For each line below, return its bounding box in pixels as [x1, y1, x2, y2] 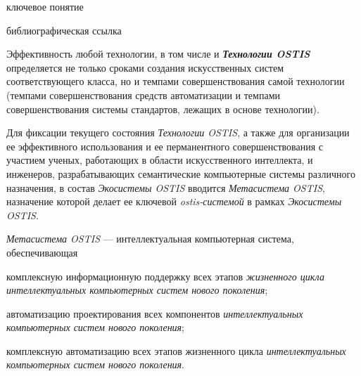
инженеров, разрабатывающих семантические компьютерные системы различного [6, 166, 355, 181]
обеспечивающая [6, 245, 78, 259]
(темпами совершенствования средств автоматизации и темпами [6, 87, 280, 102]
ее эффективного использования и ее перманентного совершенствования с [6, 138, 324, 153]
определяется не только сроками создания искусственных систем [6, 60, 284, 74]
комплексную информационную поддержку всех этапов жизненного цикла [6, 268, 324, 283]
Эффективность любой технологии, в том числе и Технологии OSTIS [6, 46, 310, 61]
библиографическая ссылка [6, 22, 122, 37]
